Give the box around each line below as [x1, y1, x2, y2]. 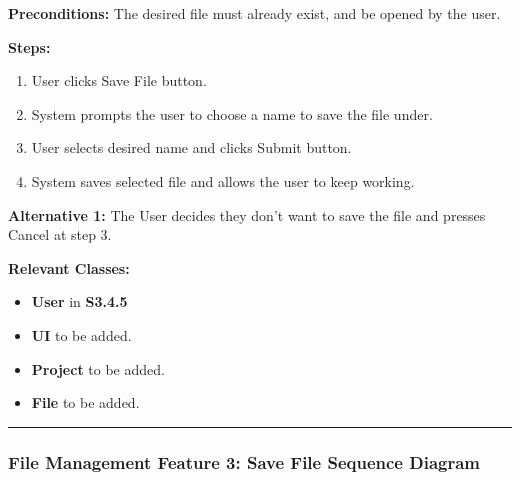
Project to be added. [31, 358, 165, 379]
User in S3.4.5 [31, 291, 128, 312]
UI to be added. [31, 324, 132, 345]
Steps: [8, 36, 51, 57]
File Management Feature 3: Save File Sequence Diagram [8, 449, 481, 474]
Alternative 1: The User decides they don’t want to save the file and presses [8, 204, 486, 225]
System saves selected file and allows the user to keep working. [31, 170, 415, 191]
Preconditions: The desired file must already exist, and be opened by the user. [8, 3, 501, 23]
